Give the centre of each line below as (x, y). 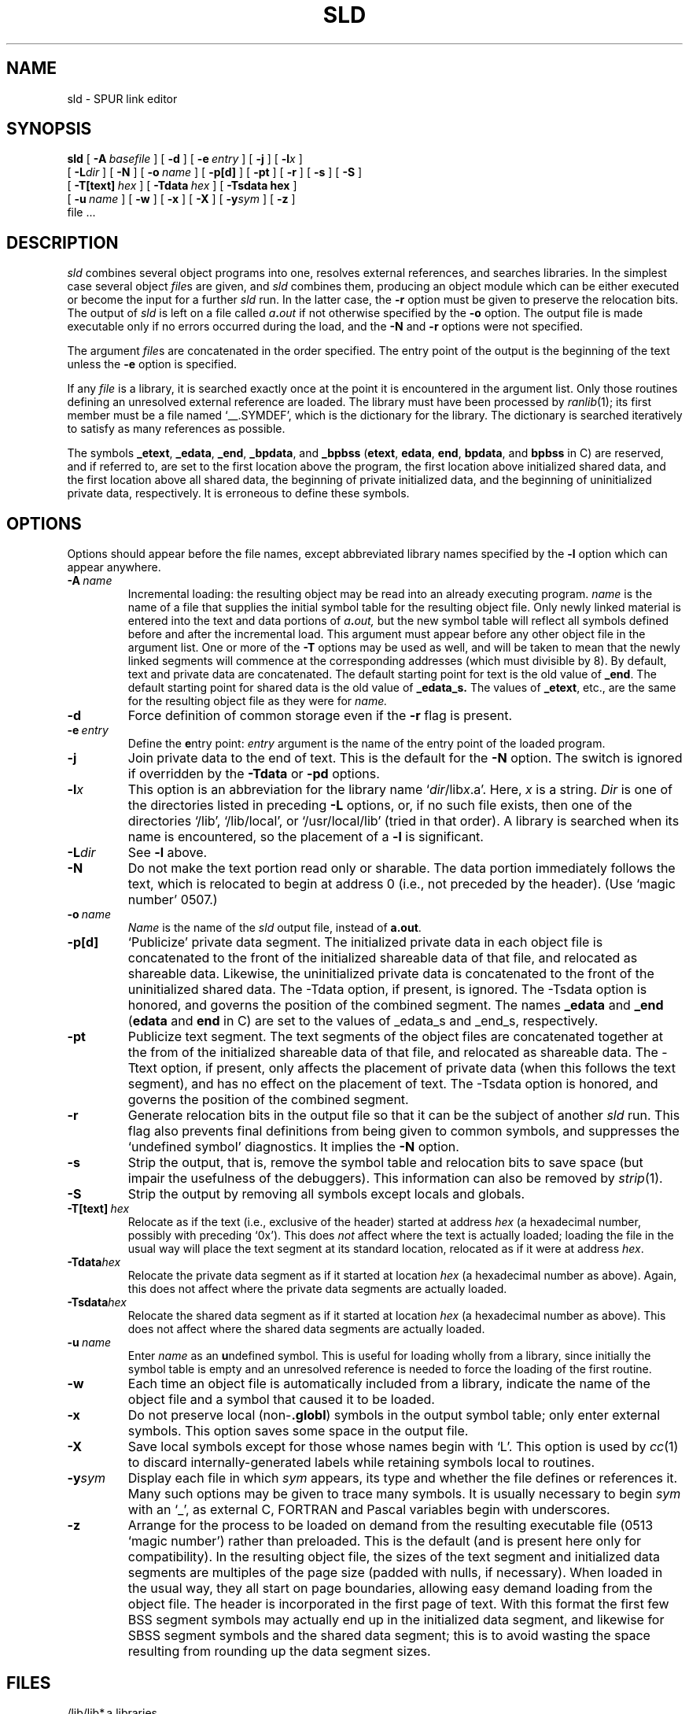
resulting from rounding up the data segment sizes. (279, 1651)
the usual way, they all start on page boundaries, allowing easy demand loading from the (390, 1588)
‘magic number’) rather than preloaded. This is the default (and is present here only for (385, 1541)
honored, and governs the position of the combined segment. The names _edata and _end (396, 1005)
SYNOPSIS (49, 129)
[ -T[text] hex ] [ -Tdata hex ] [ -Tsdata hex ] (182, 186)
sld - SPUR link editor (122, 98)
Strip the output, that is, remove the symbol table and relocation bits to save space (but (385, 1163)
